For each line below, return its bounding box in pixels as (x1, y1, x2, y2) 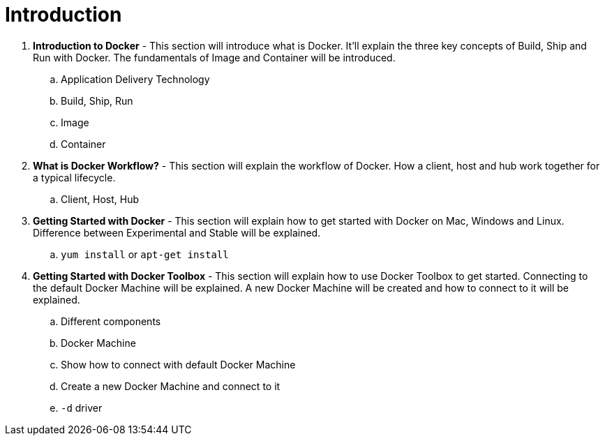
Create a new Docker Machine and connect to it (61, 380, 281, 392)
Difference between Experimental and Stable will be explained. (33, 226, 321, 239)
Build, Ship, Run (61, 94, 133, 107)
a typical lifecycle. (33, 171, 116, 184)
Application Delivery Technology (61, 73, 210, 85)
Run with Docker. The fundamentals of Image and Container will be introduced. (33, 51, 396, 63)
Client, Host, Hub (61, 193, 139, 205)
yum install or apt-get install (61, 248, 229, 260)
